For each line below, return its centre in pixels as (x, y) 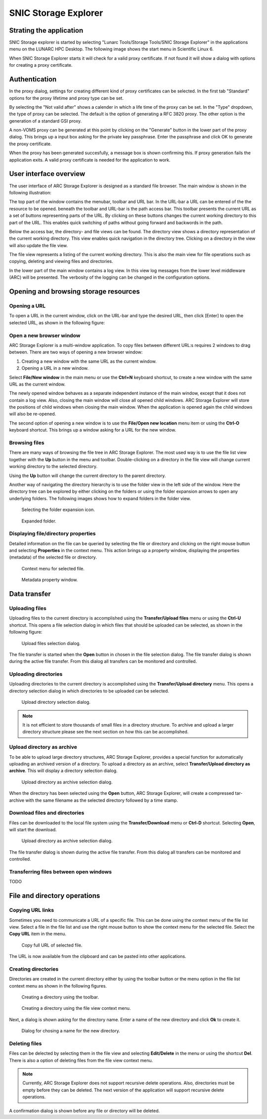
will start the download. (33, 830)
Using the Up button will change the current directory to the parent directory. (88, 475)
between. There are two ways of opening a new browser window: (76, 352)
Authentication (33, 79)
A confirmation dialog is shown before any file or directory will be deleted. (85, 1111)
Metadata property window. (50, 580)
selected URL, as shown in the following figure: (57, 323)
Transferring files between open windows (61, 871)
